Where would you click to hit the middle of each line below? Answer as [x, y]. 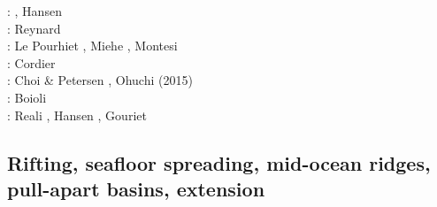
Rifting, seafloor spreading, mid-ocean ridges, [219, 162]
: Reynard [34, 28]
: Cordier [31, 62]
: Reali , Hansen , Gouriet [77, 115]
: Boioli [27, 97]
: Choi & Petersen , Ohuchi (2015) [100, 80]
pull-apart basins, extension [136, 188]
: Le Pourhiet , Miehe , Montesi [92, 46]
